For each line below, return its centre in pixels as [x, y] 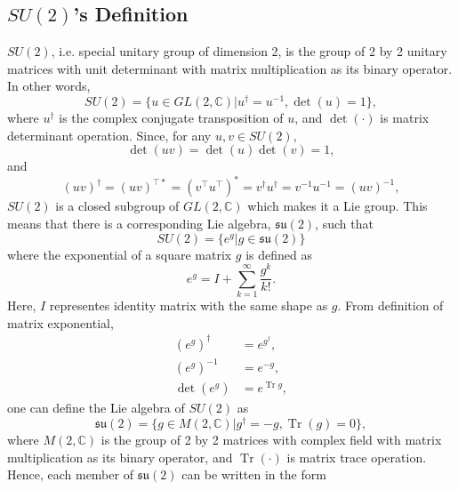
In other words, [49, 86]
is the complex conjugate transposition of [171, 118]
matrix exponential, [60, 322]
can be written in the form [254, 474]
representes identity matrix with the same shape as [189, 305]
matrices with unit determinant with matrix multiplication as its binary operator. [230, 68]
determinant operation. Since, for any [109, 135]
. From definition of [390, 305]
